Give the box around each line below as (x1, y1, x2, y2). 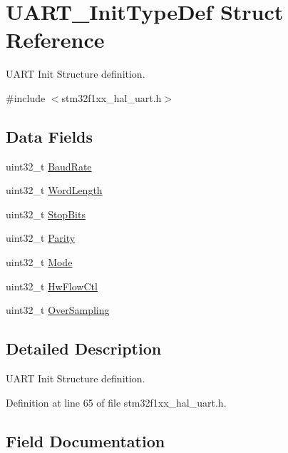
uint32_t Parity (6, 230, 76, 245)
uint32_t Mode (6, 255, 73, 270)
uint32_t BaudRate (6, 158, 92, 173)
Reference (6, 25, 105, 54)
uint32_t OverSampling (6, 302, 110, 317)
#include (6, 90, 46, 105)
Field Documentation (6, 429, 165, 452)
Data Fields (6, 125, 93, 147)
